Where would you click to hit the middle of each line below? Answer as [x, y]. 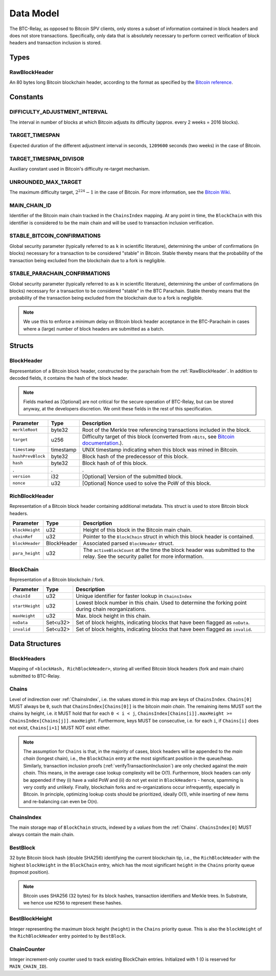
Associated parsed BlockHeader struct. [129, 543]
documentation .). [103, 443]
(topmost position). [29, 872]
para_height [26, 553]
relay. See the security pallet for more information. [143, 556]
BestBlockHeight [31, 919]
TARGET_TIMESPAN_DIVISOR [47, 158]
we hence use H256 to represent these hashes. [73, 903]
